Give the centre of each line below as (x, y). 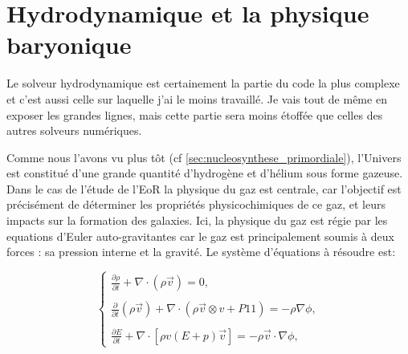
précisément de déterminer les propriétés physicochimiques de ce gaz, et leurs (196, 204)
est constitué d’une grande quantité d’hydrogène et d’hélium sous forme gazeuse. (205, 173)
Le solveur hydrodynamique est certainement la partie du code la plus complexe (203, 83)
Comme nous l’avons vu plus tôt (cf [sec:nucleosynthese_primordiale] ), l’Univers (204, 157)
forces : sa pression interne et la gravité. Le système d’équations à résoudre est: (201, 252)
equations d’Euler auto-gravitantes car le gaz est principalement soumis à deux (200, 236)
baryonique (69, 45)
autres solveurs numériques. (74, 130)
